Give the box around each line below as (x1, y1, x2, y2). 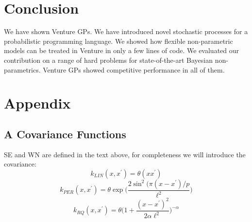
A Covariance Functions (4, 126, 126, 141)
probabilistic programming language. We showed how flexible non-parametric (4, 36, 233, 46)
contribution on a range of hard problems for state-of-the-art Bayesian (4, 55, 213, 65)
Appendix (4, 93, 71, 113)
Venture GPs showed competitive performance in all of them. (43, 64, 225, 74)
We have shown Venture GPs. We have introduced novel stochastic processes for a (4, 26, 248, 37)
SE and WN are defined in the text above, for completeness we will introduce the (4, 149, 246, 159)
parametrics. (4, 64, 41, 74)
